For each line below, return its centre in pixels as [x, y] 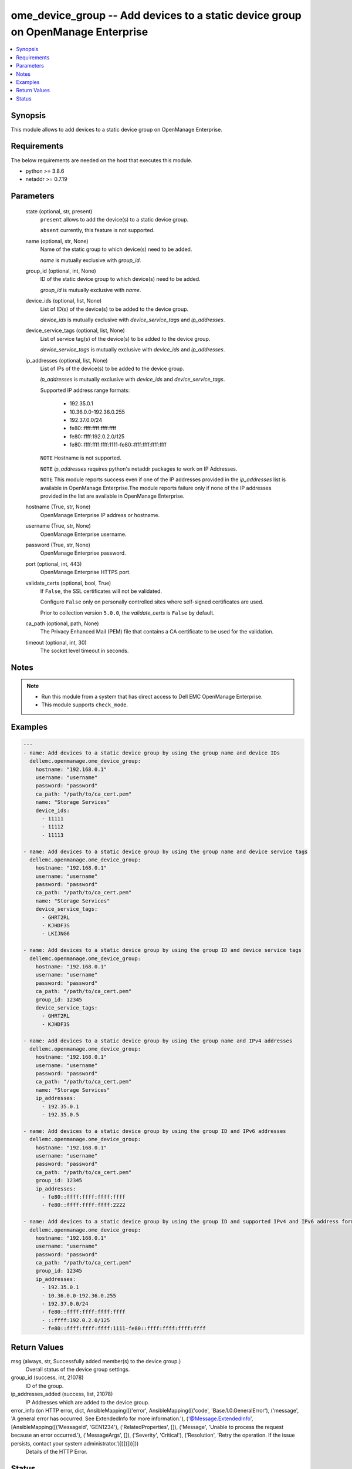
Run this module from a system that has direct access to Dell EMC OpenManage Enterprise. [152, 697]
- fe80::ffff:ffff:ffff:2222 [84, 1205]
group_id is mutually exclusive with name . [91, 290]
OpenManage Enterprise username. [83, 534]
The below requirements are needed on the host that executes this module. [102, 160]
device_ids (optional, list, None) [64, 301]
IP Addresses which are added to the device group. [87, 1402]
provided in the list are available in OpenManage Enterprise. [112, 496]
